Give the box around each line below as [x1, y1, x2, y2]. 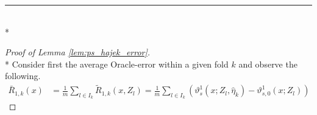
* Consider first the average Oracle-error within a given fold [5, 57, 229, 70]
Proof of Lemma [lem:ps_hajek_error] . [5, 46, 151, 58]
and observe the [238, 57, 297, 70]
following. [5, 69, 41, 82]
